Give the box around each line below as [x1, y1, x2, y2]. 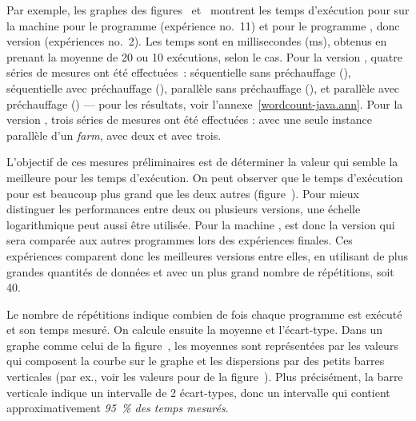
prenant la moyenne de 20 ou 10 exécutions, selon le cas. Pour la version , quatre [6, 48, 402, 65]
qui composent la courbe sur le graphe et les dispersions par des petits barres [6, 352, 385, 369]
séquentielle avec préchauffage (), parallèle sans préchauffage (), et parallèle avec [6, 79, 400, 96]
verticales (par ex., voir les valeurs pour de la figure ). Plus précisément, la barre [6, 368, 403, 385]
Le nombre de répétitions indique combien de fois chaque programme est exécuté [6, 305, 402, 322]
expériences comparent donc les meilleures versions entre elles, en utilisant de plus [6, 247, 409, 264]
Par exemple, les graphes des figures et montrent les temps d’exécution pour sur [6, 2, 410, 18]
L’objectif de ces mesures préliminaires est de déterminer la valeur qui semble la [6, 153, 398, 170]
